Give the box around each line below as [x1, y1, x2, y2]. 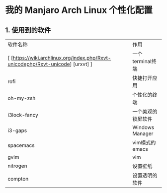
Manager [132, 130, 154, 137]
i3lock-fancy [7, 112, 38, 118]
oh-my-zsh [7, 95, 36, 102]
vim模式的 [132, 139, 156, 146]
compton [7, 176, 29, 182]
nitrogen [7, 162, 27, 169]
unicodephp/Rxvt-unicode [7, 61, 70, 67]
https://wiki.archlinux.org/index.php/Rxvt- [12, 55, 111, 61]
